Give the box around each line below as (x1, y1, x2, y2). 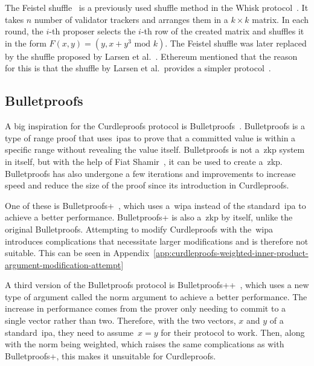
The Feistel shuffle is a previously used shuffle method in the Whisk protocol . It (5, 1, 309, 13)
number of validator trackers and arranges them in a (34, 13, 228, 25)
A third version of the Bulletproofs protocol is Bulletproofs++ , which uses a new (5, 278, 309, 291)
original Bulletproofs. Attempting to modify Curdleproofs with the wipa (5, 222, 273, 235)
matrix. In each (252, 13, 309, 25)
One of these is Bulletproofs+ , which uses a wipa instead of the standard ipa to (5, 199, 306, 211)
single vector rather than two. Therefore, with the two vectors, (5, 314, 236, 327)
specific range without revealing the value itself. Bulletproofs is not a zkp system (5, 143, 305, 156)
